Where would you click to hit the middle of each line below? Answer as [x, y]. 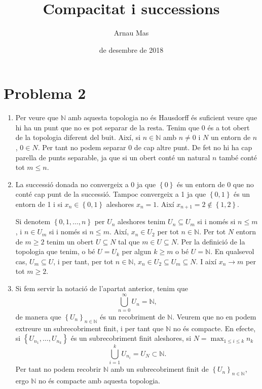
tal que [129, 241]
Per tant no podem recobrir [58, 369]
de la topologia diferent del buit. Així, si [78, 137]
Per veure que [37, 117]
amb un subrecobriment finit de [160, 369]
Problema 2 [45, 93]
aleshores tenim [142, 221]
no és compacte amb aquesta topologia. [99, 381]
